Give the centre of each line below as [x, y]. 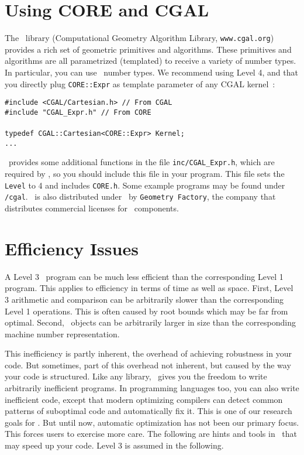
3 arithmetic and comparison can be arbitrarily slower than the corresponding [144, 299]
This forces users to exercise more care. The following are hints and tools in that [151, 434]
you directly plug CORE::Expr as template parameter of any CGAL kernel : [140, 83]
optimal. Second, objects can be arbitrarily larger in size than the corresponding [150, 322]
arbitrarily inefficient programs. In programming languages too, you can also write [152, 388]
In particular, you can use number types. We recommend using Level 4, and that [151, 72]
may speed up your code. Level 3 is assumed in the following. [114, 445]
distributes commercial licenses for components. [92, 208]
